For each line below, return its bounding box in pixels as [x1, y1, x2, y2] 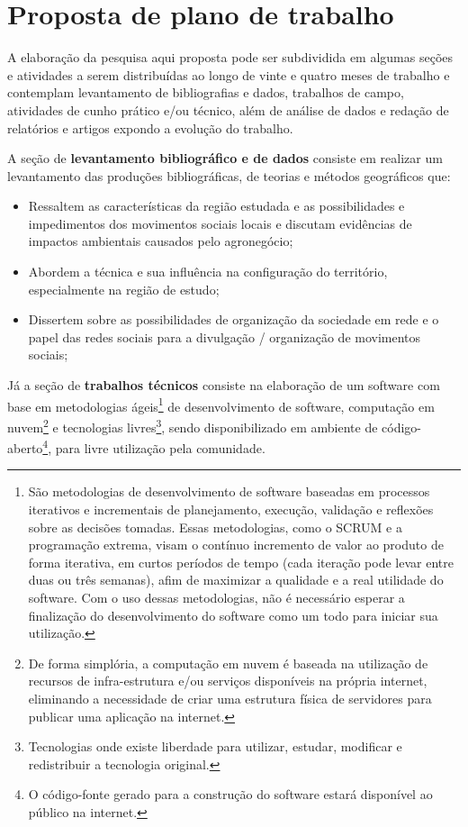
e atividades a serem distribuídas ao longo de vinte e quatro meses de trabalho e [7, 65, 450, 84]
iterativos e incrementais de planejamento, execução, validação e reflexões [28, 499, 434, 518]
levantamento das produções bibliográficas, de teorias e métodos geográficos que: [7, 166, 451, 185]
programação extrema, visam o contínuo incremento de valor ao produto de [28, 535, 444, 554]
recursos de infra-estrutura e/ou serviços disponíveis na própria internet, [28, 671, 427, 690]
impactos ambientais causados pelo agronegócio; [28, 232, 293, 250]
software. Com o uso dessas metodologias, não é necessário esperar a [28, 587, 405, 606]
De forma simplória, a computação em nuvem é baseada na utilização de [28, 653, 428, 672]
